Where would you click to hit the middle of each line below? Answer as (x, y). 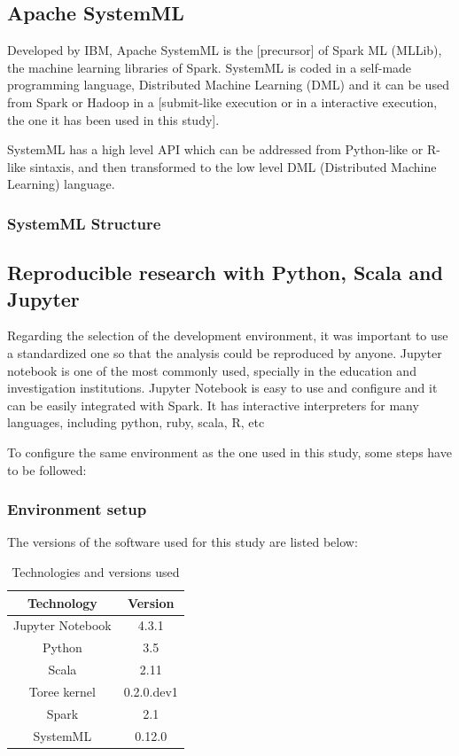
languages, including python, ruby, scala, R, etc (136, 422)
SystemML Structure (84, 223)
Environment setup (77, 509)
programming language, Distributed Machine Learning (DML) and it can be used (228, 85)
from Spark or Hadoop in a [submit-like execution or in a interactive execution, (222, 101)
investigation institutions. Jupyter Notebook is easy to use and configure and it (222, 388)
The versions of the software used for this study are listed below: (183, 542)
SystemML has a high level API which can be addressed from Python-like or (215, 149)
